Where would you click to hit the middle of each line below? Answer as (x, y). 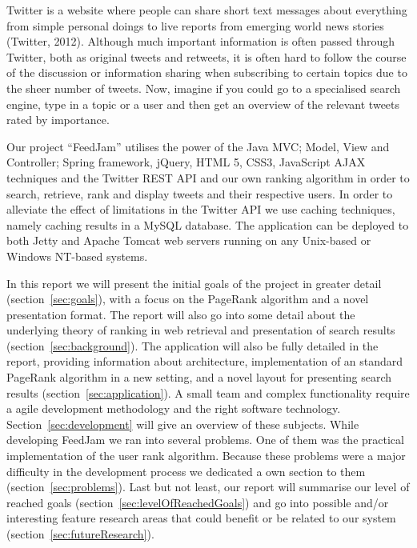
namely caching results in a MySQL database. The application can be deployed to (208, 224)
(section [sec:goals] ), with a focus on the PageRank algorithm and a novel (188, 299)
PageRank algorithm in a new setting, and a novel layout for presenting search (199, 377)
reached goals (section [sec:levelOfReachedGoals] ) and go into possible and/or (198, 502)
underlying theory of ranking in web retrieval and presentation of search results (201, 330)
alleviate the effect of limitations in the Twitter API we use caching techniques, (201, 209)
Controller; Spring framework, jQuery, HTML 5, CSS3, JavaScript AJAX (186, 162)
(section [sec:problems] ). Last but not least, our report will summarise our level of (208, 487)
